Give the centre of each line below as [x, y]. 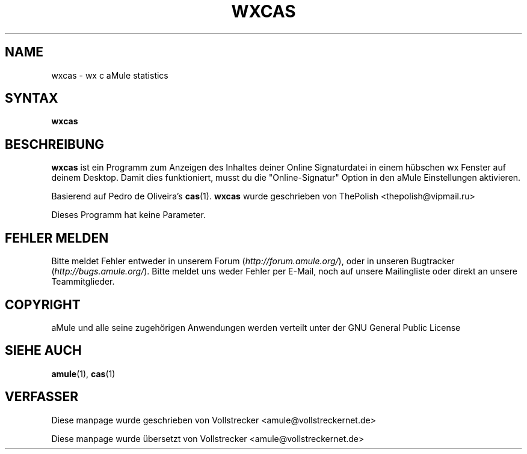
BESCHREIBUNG [55, 144]
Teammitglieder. [83, 282]
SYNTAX [32, 98]
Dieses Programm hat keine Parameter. [128, 215]
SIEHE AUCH [43, 351]
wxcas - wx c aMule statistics [110, 75]
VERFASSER [42, 397]
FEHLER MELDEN [57, 238]
